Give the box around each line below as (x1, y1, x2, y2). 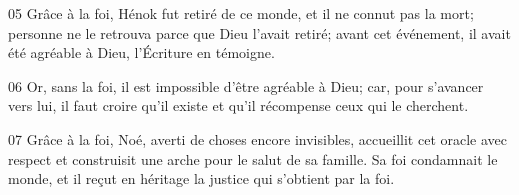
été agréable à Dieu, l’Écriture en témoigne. (8, 42, 275, 63)
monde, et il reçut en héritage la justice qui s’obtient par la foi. (8, 168, 395, 189)
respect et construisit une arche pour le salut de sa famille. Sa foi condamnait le (8, 148, 498, 169)
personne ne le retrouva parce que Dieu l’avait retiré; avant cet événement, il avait (8, 22, 511, 43)
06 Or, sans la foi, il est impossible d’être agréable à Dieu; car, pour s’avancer (8, 75, 484, 96)
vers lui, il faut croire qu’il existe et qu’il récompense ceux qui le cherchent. (8, 95, 469, 116)
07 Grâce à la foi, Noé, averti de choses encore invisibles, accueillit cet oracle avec (8, 128, 508, 149)
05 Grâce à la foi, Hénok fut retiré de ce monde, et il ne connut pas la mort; (8, 3, 474, 23)
